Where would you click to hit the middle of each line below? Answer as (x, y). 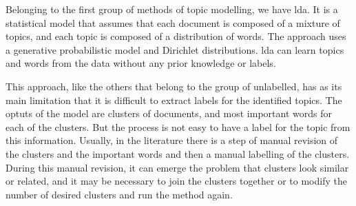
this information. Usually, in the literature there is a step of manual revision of (172, 140)
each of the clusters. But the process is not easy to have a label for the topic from (178, 126)
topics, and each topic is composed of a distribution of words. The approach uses (176, 36)
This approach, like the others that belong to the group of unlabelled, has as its (174, 86)
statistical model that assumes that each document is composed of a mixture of (173, 22)
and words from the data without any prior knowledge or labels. (141, 63)
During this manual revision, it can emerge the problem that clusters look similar (177, 167)
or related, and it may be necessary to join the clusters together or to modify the (176, 181)
